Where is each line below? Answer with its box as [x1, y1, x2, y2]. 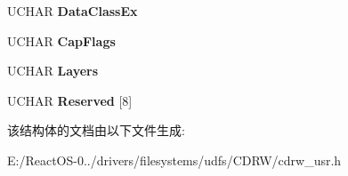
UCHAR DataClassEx [7, 2, 138, 20]
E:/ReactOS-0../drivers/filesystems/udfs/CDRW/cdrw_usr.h [7, 150, 342, 169]
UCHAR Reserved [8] [7, 91, 133, 109]
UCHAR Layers [7, 61, 99, 80]
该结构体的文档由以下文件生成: [7, 121, 185, 140]
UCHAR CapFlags [7, 31, 116, 50]
